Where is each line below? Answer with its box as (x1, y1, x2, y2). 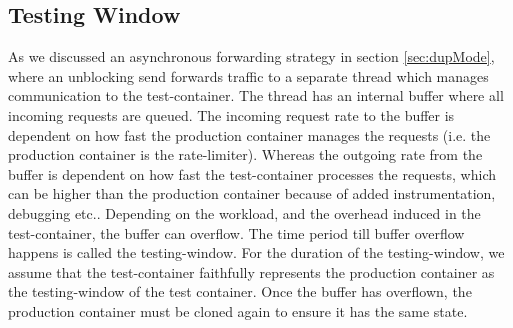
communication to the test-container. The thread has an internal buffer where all (8, 85, 504, 106)
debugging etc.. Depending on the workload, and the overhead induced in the (8, 202, 481, 223)
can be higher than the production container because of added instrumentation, (8, 183, 496, 204)
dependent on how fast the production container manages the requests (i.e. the (8, 124, 491, 145)
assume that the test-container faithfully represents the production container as (8, 261, 495, 282)
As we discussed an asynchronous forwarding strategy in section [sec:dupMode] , (8, 46, 495, 67)
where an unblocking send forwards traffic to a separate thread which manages (8, 65, 489, 86)
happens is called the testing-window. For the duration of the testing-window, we (8, 242, 505, 263)
